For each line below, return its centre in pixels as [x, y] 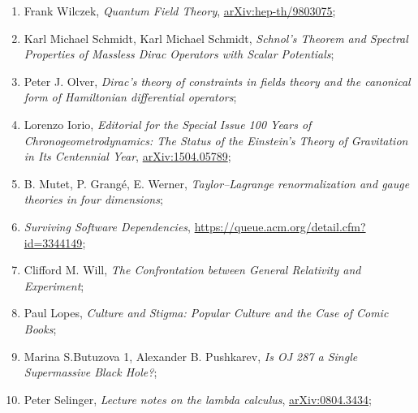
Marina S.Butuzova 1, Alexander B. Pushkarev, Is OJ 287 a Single [191, 356]
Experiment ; [54, 285]
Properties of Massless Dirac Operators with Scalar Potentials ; [179, 54]
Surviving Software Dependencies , [107, 226]
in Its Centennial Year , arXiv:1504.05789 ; [127, 156]
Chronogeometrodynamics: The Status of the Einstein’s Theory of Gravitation [216, 140]
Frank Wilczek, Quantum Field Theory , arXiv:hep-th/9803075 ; [180, 11]
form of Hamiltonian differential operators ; [130, 97]
